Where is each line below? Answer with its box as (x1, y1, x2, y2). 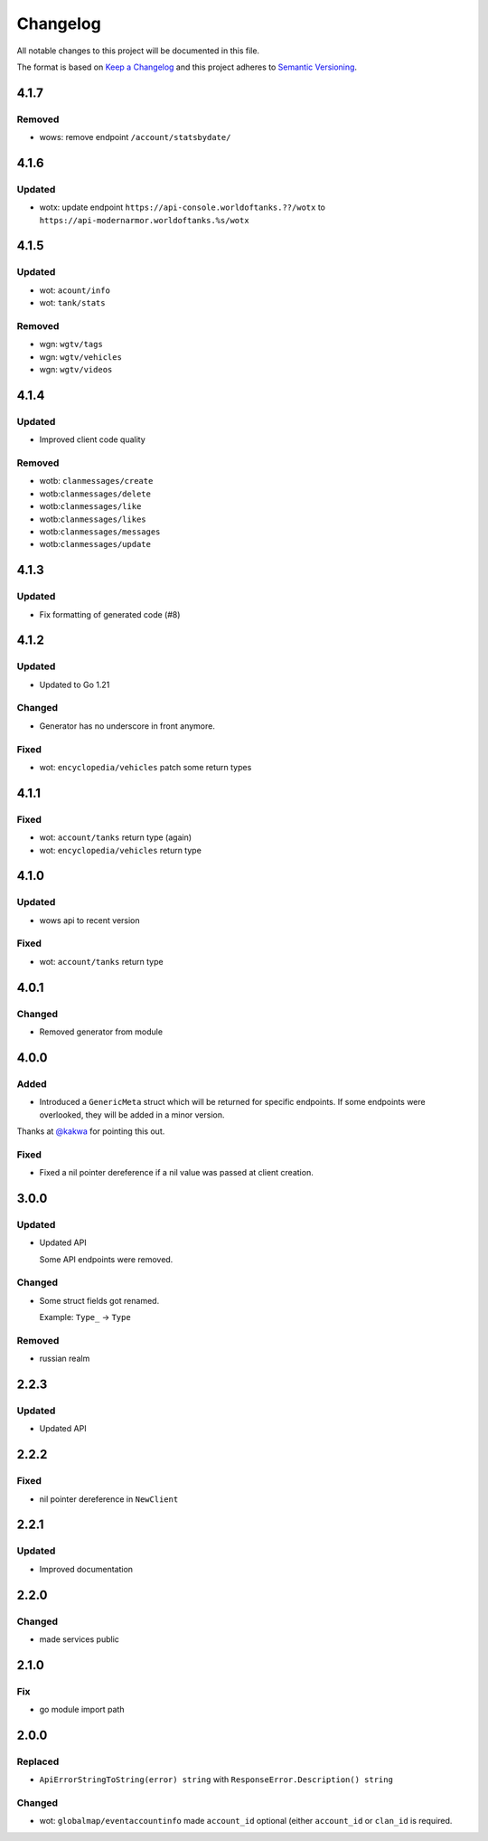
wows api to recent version (39, 914, 140, 926)
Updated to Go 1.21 (39, 679, 110, 690)
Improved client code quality (39, 434, 146, 445)
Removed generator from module (39, 1026, 163, 1037)
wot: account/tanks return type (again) (39, 832, 192, 843)
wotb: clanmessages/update (39, 539, 151, 550)
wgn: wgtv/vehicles (39, 351, 122, 362)
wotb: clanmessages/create (39, 476, 154, 486)
